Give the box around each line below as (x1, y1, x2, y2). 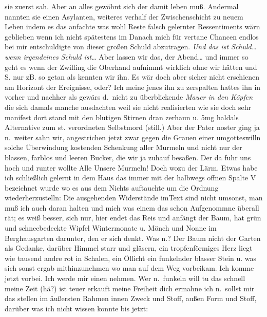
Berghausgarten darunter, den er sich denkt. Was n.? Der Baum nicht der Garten (5, 232, 261, 243)
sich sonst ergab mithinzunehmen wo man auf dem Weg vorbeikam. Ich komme (5, 263, 254, 273)
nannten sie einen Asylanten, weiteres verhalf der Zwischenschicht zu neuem (5, 11, 243, 22)
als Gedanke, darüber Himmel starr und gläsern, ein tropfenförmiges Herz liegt (5, 243, 253, 253)
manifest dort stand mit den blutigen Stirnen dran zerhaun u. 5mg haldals (5, 111, 239, 122)
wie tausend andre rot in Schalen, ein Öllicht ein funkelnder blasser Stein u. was (5, 252, 257, 263)
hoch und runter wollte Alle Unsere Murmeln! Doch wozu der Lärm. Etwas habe (5, 162, 258, 173)
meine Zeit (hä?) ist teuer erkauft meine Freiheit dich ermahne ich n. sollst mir (5, 283, 255, 293)
